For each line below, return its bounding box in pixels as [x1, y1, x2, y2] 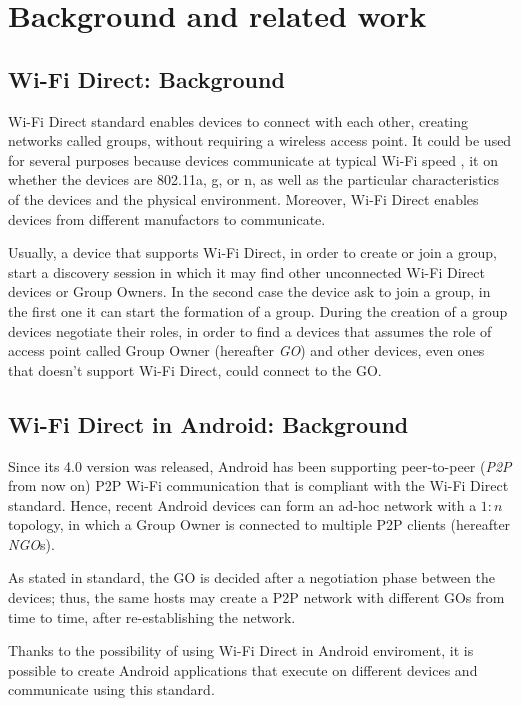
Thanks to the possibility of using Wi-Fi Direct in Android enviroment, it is [8, 640, 474, 661]
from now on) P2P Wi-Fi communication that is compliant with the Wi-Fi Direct [8, 475, 509, 496]
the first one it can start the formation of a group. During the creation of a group [8, 300, 508, 321]
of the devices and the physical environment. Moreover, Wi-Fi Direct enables [8, 188, 479, 209]
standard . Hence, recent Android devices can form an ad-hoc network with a [8, 494, 477, 515]
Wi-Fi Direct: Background [8, 63, 285, 94]
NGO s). [8, 533, 55, 554]
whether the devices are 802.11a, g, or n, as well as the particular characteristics [8, 169, 499, 190]
